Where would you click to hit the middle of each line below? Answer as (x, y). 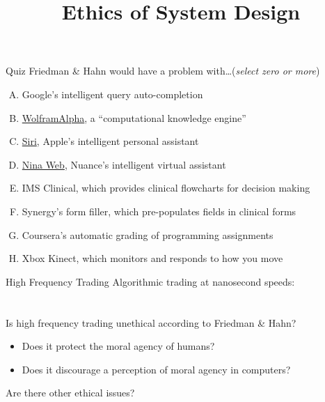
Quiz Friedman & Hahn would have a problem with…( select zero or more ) (163, 71)
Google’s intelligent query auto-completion (112, 94)
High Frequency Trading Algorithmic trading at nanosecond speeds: (150, 281)
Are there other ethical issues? (70, 393)
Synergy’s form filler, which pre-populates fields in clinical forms (159, 211)
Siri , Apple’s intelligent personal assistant (110, 141)
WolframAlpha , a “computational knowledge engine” (134, 117)
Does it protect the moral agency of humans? (118, 346)
